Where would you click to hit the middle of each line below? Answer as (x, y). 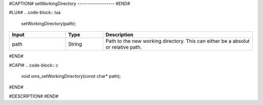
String (75, 44)
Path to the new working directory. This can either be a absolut (178, 41)
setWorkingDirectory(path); (49, 23)
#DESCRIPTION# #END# (34, 96)
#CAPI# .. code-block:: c (34, 65)
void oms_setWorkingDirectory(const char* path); (71, 76)
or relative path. (124, 47)
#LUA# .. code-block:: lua (35, 13)
